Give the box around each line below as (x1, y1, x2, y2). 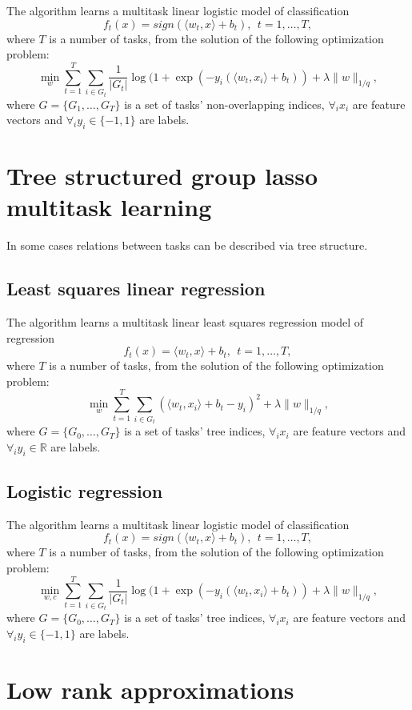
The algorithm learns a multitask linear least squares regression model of (6, 314, 364, 331)
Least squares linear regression (6, 276, 266, 301)
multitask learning (6, 191, 212, 223)
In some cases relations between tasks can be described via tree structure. (6, 237, 368, 254)
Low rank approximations (6, 672, 294, 705)
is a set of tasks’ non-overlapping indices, (124, 95, 325, 112)
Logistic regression (6, 478, 163, 503)
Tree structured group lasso (6, 159, 318, 192)
